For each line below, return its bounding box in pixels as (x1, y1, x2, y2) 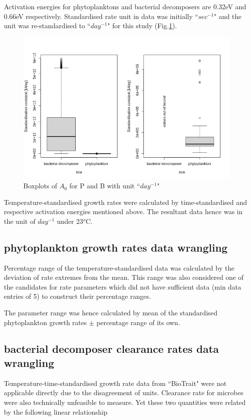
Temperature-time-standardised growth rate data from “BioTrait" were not (4, 378, 227, 388)
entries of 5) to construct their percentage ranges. (4, 291, 151, 301)
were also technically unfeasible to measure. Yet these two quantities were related (4, 397, 246, 407)
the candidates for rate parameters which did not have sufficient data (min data (4, 281, 241, 292)
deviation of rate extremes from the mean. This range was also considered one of (4, 272, 244, 282)
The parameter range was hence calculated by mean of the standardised (4, 308, 218, 318)
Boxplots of (23, 181, 57, 191)
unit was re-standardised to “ (4, 20, 91, 31)
